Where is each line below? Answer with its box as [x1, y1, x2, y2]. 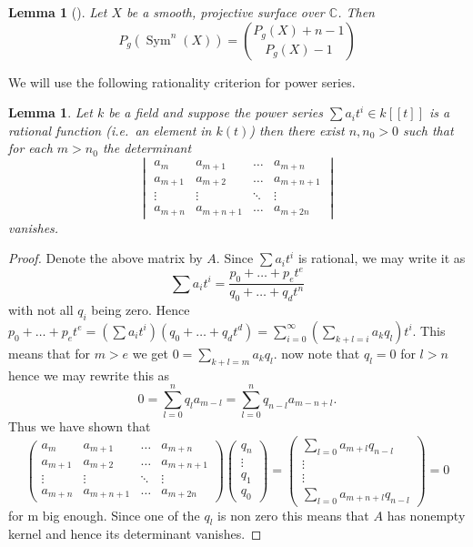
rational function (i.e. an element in [8, 120, 212, 139]
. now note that [273, 343, 360, 362]
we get [132, 343, 169, 362]
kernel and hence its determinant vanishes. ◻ [8, 524, 262, 543]
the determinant [102, 138, 192, 157]
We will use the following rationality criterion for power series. [8, 72, 356, 91]
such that [403, 120, 454, 139]
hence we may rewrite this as [8, 365, 170, 384]
